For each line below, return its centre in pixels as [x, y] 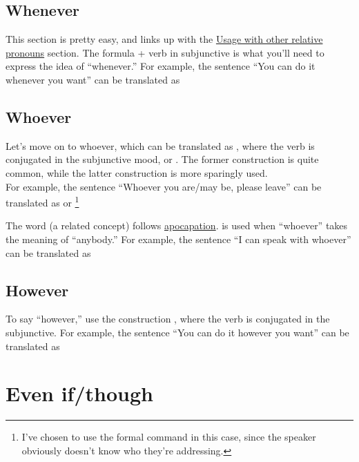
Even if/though [79, 393]
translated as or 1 [42, 201]
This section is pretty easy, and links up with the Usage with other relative [164, 39]
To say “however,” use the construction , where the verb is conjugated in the [168, 319]
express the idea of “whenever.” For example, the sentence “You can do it [161, 66]
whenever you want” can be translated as [93, 79]
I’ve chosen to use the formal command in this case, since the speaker [169, 437]
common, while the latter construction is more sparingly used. [137, 172]
